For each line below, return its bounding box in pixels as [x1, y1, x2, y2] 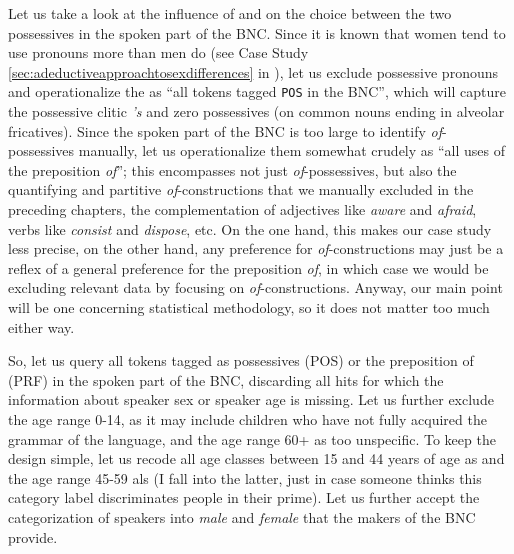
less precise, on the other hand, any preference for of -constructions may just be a [8, 238, 504, 259]
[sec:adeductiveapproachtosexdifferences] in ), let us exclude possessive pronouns [8, 61, 499, 82]
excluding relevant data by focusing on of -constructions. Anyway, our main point [8, 277, 503, 298]
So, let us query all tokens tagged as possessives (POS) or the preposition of [8, 350, 474, 371]
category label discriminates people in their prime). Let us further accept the [8, 487, 480, 508]
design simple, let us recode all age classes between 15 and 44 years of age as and [8, 448, 505, 469]
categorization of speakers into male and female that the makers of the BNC [8, 506, 476, 527]
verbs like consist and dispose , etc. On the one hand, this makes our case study [8, 218, 492, 239]
